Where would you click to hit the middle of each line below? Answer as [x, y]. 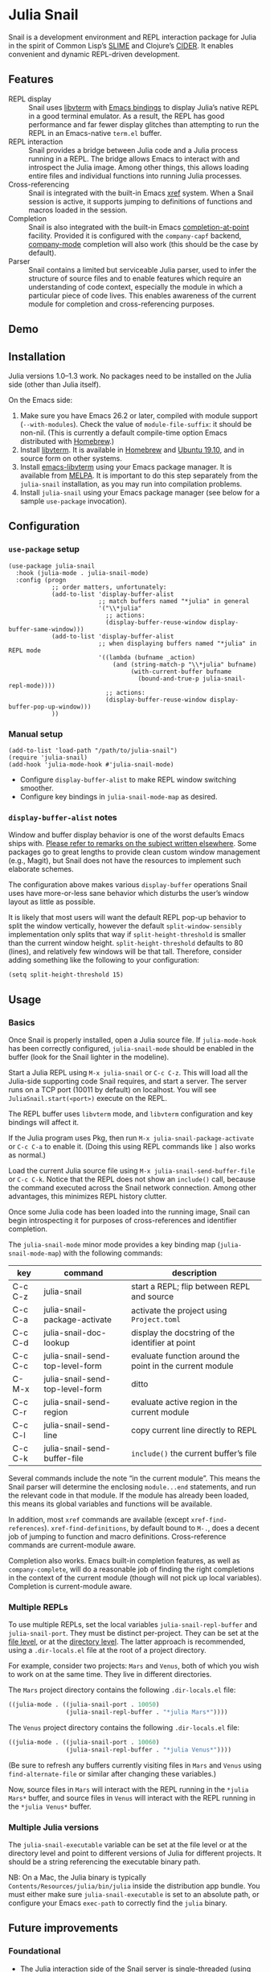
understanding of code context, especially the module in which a [136, 286]
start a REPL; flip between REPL [191, 1286]
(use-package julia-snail [51, 566]
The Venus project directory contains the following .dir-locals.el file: [124, 1728]
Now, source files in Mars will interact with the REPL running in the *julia [129, 1789]
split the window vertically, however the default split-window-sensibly [125, 926]
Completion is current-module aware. [70, 1586]
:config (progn [41, 580]
